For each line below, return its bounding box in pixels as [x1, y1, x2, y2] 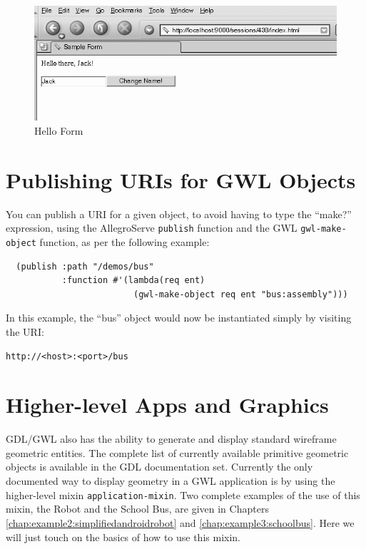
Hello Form [34, 123, 83, 138]
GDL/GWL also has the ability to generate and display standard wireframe [6, 431, 337, 446]
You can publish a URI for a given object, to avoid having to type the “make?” [6, 206, 352, 221]
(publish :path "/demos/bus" [16, 261, 154, 272]
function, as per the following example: [39, 234, 210, 249]
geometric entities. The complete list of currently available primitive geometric [6, 445, 349, 460]
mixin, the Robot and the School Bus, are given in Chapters [6, 501, 269, 516]
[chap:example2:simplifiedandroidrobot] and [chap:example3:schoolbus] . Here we [6, 515, 355, 530]
